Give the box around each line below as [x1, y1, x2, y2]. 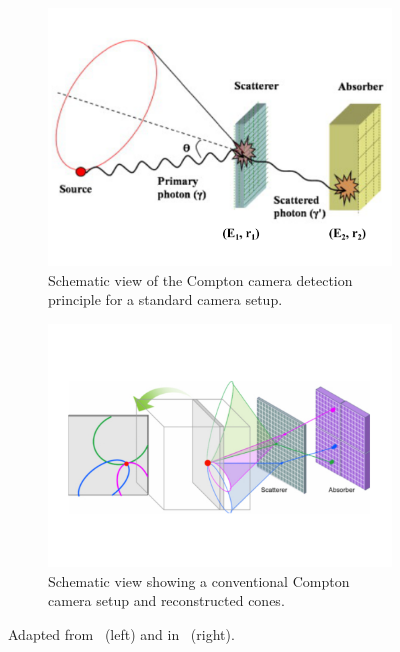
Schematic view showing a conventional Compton [48, 570, 350, 591]
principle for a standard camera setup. [48, 289, 283, 310]
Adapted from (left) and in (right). [8, 623, 235, 644]
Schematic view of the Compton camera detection [48, 269, 353, 290]
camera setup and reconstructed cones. [48, 590, 285, 611]
